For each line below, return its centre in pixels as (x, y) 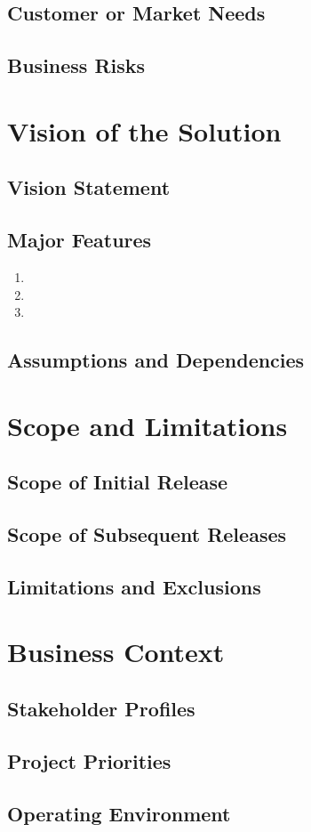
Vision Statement (89, 187)
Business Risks (76, 65)
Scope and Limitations (148, 425)
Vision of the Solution (144, 130)
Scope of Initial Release (118, 482)
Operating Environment (119, 813)
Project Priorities (89, 760)
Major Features (80, 240)
